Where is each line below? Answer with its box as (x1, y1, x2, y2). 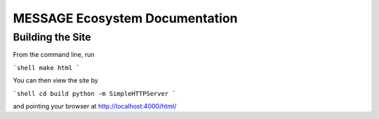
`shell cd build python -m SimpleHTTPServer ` (13, 90, 176, 97)
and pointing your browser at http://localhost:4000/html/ (13, 101, 177, 110)
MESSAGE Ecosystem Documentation (13, 10, 238, 26)
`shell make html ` (13, 64, 80, 71)
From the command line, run (13, 50, 95, 59)
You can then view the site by (13, 76, 98, 85)
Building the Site (13, 31, 91, 43)
